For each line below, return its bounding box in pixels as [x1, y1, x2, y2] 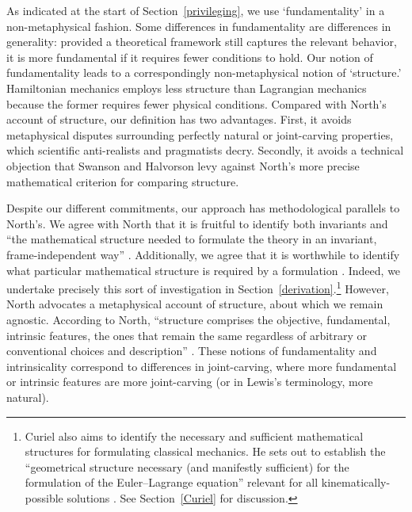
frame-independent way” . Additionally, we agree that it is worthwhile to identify [6, 246, 400, 262]
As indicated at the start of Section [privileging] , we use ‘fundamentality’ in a [6, 2, 385, 18]
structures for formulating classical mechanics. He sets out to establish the [25, 443, 386, 460]
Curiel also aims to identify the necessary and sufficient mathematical [25, 427, 364, 444]
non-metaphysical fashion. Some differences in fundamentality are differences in [6, 17, 391, 34]
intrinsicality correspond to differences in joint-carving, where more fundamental [6, 357, 397, 374]
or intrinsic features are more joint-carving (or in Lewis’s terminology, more [6, 373, 373, 390]
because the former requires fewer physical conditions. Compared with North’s [6, 95, 387, 112]
